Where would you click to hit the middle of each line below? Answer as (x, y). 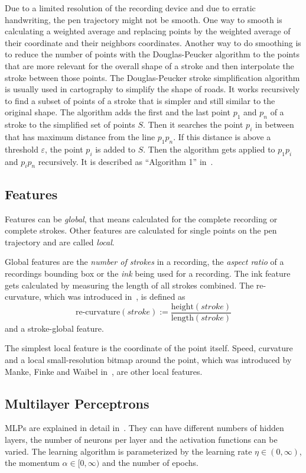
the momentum (32, 463)
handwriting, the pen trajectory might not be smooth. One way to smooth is (144, 19)
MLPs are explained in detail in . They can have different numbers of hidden (144, 428)
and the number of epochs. (150, 463)
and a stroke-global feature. (54, 328)
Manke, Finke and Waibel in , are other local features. (104, 371)
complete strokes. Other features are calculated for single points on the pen (141, 230)
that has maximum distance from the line (80, 136)
